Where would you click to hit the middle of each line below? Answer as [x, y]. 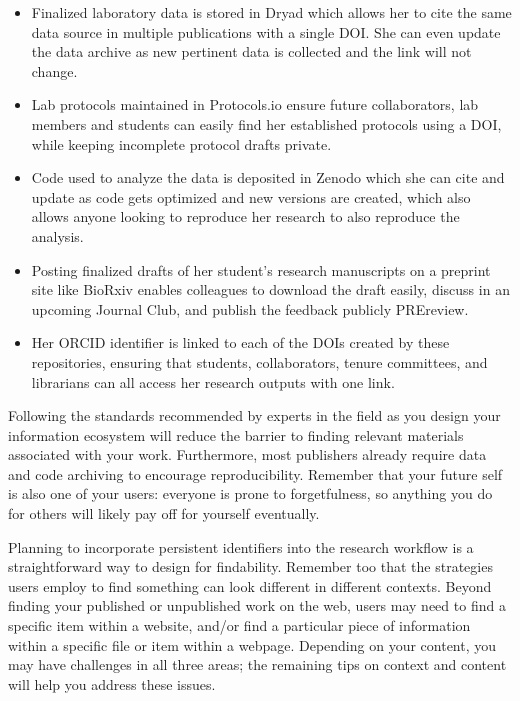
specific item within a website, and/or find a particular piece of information [239, 625]
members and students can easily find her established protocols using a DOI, [266, 123]
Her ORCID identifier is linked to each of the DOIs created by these [240, 342]
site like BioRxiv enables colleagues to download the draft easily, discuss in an [270, 289]
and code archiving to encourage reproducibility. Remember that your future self [255, 473]
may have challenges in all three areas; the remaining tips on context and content [257, 664]
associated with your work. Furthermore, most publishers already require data [247, 454]
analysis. [57, 235]
